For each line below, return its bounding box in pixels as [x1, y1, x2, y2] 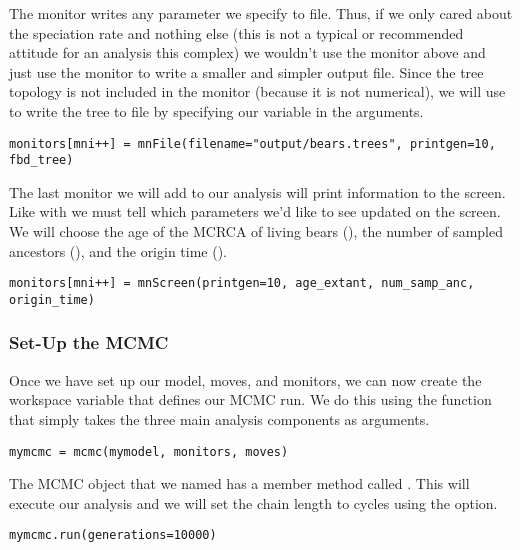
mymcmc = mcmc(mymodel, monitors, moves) [9, 444, 289, 459]
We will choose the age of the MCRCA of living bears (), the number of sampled [9, 221, 503, 242]
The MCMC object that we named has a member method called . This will [9, 473, 470, 494]
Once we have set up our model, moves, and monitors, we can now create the [9, 369, 482, 390]
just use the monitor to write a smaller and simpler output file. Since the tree [9, 61, 484, 82]
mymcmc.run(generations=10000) [9, 528, 217, 543]
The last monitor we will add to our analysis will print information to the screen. [9, 181, 506, 202]
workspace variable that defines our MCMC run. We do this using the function [9, 389, 492, 410]
